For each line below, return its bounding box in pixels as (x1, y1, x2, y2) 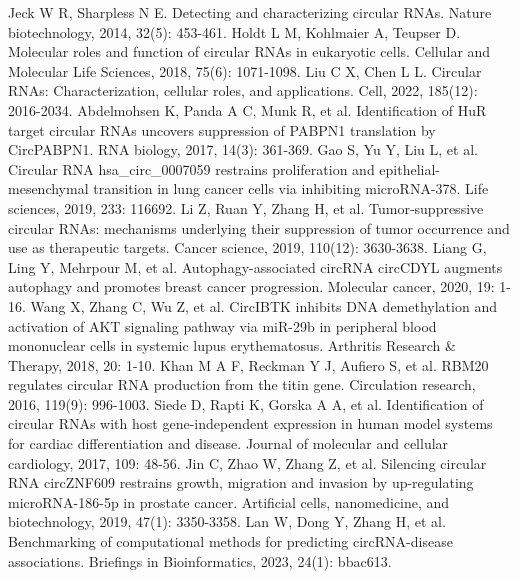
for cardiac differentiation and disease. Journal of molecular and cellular (8, 433, 449, 454)
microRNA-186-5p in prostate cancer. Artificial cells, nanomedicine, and (8, 491, 450, 512)
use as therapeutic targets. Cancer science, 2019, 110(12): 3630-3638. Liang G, (8, 237, 487, 258)
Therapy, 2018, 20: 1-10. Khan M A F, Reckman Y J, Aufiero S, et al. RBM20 (8, 354, 489, 375)
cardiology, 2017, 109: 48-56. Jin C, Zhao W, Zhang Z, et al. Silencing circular (8, 452, 487, 473)
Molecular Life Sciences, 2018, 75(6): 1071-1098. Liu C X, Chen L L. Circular (8, 60, 482, 81)
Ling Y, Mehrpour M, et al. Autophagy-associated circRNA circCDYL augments (8, 256, 503, 277)
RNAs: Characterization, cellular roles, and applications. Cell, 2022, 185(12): (8, 80, 478, 101)
